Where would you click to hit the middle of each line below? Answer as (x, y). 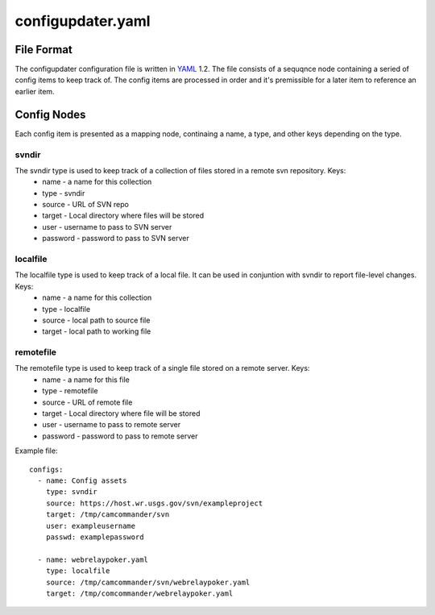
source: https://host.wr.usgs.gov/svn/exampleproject (154, 503)
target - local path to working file (97, 331)
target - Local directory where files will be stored (123, 216)
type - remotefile (70, 391)
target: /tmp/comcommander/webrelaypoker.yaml (139, 593)
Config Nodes (50, 114)
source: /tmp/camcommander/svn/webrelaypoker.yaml (148, 582)
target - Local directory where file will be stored (121, 413)
